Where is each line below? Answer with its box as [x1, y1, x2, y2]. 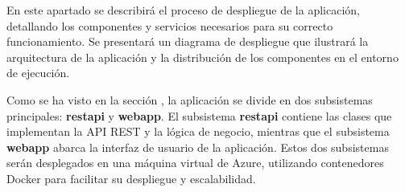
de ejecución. [6, 64, 70, 81]
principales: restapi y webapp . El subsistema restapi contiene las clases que [6, 107, 392, 124]
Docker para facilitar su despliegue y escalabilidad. [6, 170, 256, 186]
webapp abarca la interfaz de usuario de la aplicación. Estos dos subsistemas [6, 138, 389, 155]
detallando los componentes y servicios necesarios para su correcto [6, 17, 333, 34]
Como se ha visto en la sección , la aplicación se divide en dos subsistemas [6, 91, 373, 108]
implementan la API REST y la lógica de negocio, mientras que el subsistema [6, 123, 390, 140]
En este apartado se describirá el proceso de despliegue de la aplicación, [6, 2, 360, 18]
